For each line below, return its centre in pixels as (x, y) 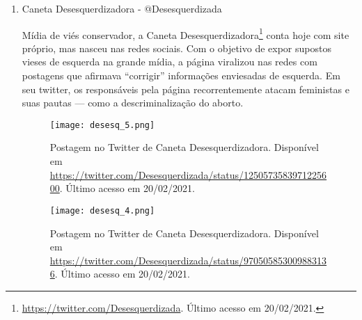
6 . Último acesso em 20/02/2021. (120, 274)
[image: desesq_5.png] (102, 125)
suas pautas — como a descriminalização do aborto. (133, 103)
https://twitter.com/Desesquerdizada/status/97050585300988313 (188, 260)
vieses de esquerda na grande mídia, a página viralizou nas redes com (170, 62)
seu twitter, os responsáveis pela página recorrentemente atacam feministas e (186, 89)
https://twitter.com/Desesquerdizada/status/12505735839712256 (188, 174)
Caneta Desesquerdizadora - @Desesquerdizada (122, 8)
